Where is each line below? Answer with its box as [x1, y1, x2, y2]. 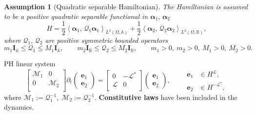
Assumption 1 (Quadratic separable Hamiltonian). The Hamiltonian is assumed [4, 1, 248, 11]
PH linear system [4, 58, 56, 68]
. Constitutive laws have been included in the [94, 92, 237, 102]
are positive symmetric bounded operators [45, 35, 168, 45]
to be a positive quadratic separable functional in [4, 11, 148, 21]
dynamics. [4, 101, 34, 112]
